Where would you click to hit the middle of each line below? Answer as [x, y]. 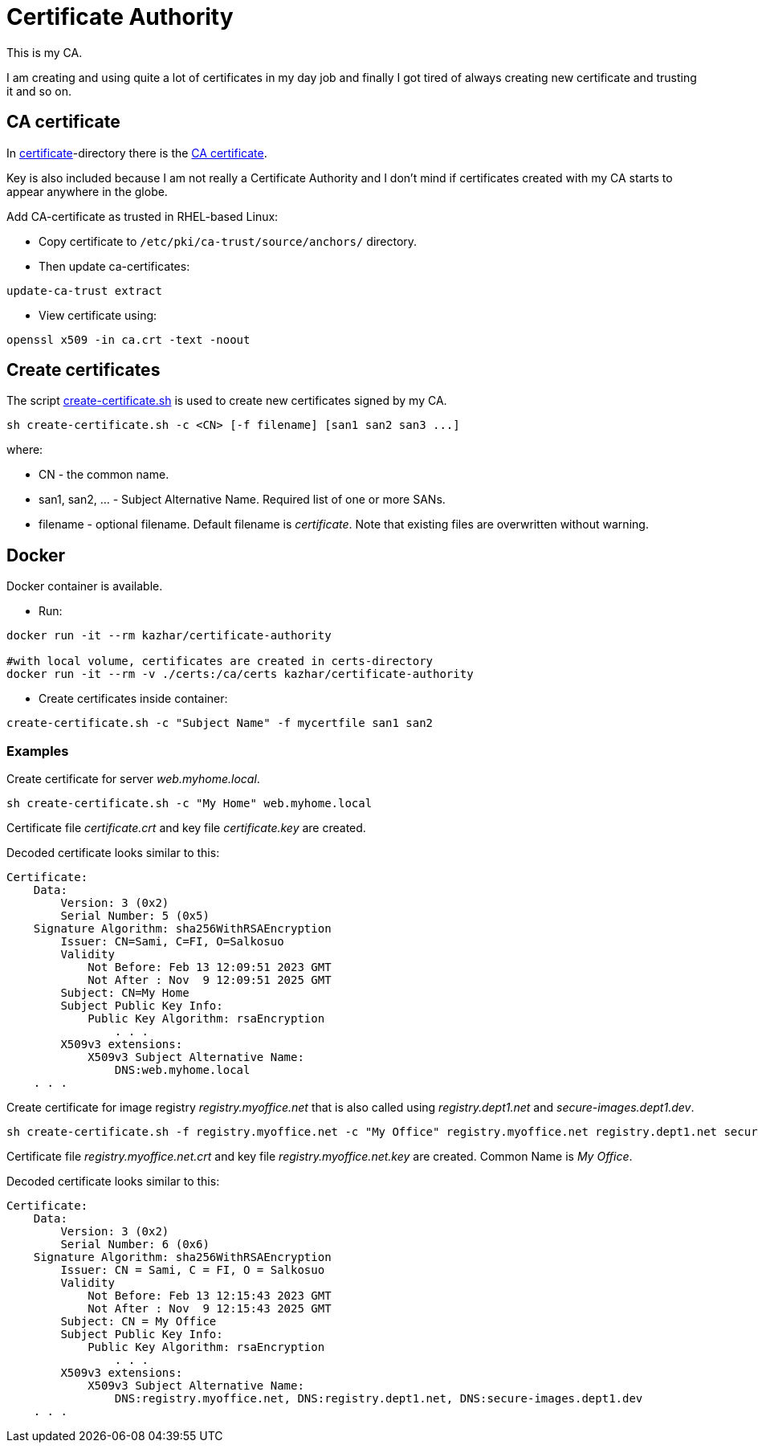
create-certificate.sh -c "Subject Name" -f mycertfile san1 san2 [220, 723]
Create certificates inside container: [133, 699]
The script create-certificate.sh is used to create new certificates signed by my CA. [227, 401]
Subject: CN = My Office [139, 1322]
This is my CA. [45, 52]
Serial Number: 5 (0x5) [135, 916]
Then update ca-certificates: [114, 266]
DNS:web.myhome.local [182, 1070]
